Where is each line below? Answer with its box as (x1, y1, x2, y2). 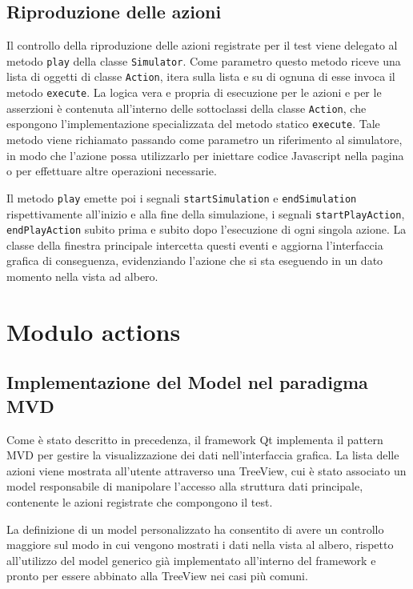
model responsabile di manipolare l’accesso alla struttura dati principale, (6, 478, 363, 495)
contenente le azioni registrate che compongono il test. (6, 493, 273, 510)
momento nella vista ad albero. (6, 268, 158, 285)
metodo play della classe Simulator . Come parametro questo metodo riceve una (6, 52, 401, 69)
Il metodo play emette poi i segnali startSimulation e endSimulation (6, 189, 357, 206)
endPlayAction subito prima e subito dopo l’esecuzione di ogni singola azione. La (6, 221, 407, 238)
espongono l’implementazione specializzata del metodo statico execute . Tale (6, 115, 380, 132)
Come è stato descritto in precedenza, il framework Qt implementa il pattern (6, 431, 383, 447)
